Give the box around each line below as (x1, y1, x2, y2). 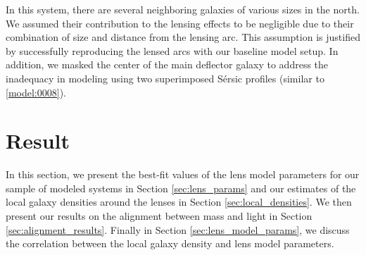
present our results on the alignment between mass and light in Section (6, 209, 313, 223)
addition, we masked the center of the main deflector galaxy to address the (6, 57, 329, 72)
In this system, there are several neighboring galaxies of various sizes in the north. (6, 2, 360, 16)
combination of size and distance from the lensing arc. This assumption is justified (6, 30, 360, 44)
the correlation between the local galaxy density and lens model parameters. (6, 236, 334, 251)
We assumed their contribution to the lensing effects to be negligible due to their (6, 15, 354, 30)
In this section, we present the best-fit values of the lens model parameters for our (6, 167, 360, 182)
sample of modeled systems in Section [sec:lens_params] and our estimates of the (6, 180, 356, 195)
